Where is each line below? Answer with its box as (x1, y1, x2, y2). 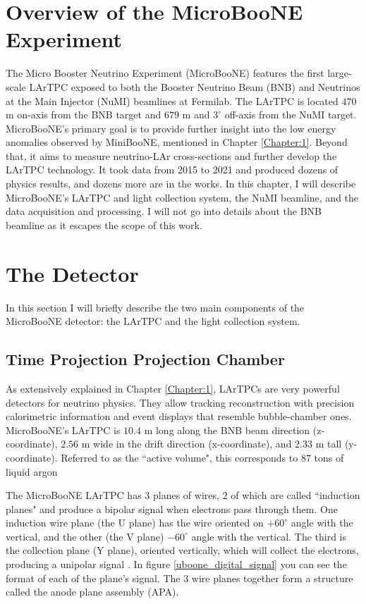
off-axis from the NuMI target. (224, 107, 357, 122)
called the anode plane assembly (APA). (6, 584, 179, 599)
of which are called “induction (231, 488, 360, 503)
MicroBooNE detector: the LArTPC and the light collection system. (6, 314, 300, 328)
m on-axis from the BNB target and (6, 107, 161, 122)
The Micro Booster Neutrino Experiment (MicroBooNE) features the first (6, 66, 324, 80)
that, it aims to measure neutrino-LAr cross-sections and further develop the (6, 148, 337, 163)
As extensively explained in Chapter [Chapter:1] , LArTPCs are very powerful (6, 381, 340, 395)
